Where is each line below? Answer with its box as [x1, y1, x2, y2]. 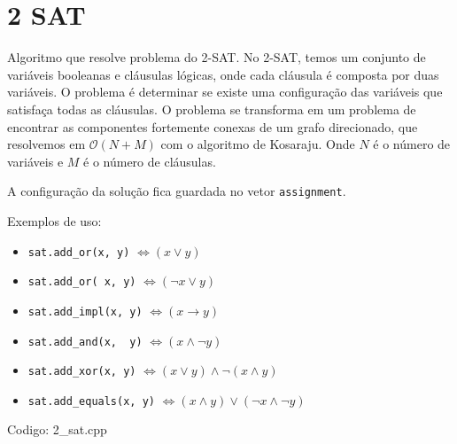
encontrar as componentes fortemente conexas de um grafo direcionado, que [7, 117, 418, 136]
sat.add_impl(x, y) [27, 305, 143, 318]
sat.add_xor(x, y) [27, 365, 136, 378]
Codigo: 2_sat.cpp [7, 420, 107, 439]
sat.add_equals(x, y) [27, 394, 155, 408]
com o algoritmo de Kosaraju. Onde [160, 135, 355, 153]
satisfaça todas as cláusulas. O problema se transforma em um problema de [7, 99, 416, 118]
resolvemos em [7, 135, 86, 153]
